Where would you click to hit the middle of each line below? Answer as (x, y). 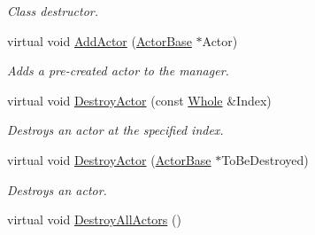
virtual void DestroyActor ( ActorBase (109, 159)
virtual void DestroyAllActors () (94, 219)
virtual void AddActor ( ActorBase (100, 40)
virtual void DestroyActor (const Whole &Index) (139, 100)
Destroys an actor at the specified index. (115, 130)
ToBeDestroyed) (265, 159)
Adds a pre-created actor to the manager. (118, 70)
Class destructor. (53, 11)
